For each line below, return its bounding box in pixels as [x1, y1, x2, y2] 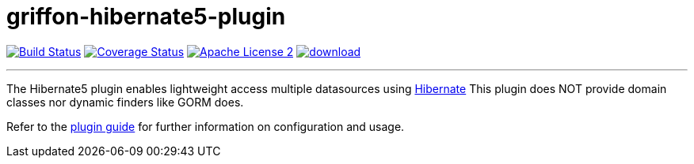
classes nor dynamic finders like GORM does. [6, 95, 244, 109]
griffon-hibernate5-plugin [6, 3, 286, 30]
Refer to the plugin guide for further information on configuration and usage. [6, 119, 405, 133]
